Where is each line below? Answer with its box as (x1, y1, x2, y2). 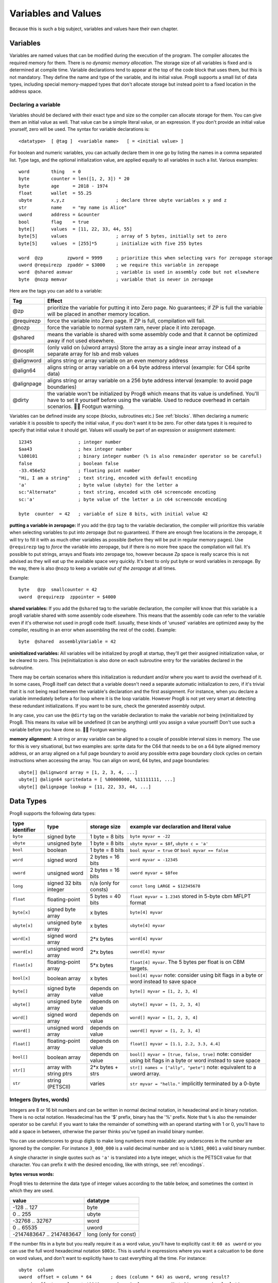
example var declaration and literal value (130, 823, 231, 830)
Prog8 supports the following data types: (9, 810, 96, 817)
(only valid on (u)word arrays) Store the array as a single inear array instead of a (47, 344, 241, 351)
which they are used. (9, 1188, 54, 1194)
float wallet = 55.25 (18, 190, 92, 196)
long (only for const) (87, 1231, 136, 1238)
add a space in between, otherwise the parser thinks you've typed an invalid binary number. (9, 1128, 204, 1134)
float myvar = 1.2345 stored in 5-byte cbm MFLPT (130, 892, 251, 900)
